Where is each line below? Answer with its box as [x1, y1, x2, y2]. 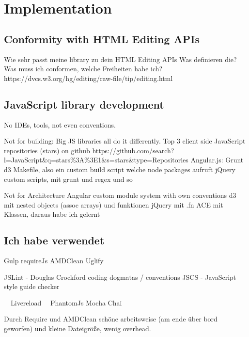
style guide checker [4, 281, 60, 291]
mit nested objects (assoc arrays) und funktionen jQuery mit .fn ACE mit [4, 199, 223, 209]
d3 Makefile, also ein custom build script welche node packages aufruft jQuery [4, 164, 235, 174]
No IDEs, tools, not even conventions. [4, 119, 116, 129]
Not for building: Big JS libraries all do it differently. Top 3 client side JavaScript [4, 136, 246, 146]
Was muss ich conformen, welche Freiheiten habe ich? [4, 64, 163, 74]
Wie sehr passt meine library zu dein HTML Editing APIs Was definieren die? [4, 54, 237, 64]
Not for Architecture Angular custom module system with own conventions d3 [4, 190, 236, 200]
